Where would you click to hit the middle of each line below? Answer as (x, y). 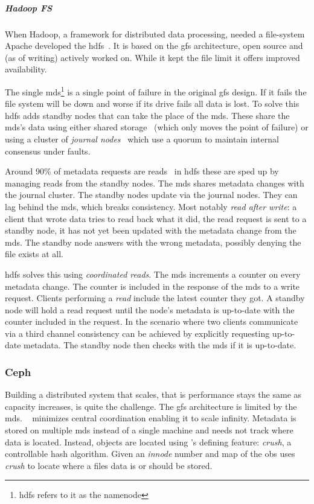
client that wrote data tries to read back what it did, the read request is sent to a (156, 218)
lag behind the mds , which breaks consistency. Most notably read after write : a (151, 206)
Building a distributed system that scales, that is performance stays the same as (153, 394)
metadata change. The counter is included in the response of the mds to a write (152, 286)
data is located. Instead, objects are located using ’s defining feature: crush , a (148, 442)
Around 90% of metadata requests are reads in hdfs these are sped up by (142, 171)
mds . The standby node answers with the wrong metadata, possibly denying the (153, 242)
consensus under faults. (48, 151)
